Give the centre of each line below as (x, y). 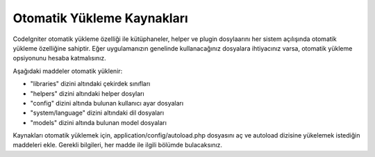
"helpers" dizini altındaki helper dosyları (87, 93)
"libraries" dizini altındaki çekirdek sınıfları (90, 84)
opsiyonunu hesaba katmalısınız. (60, 58)
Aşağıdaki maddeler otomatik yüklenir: (68, 71)
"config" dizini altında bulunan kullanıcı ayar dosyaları (107, 103)
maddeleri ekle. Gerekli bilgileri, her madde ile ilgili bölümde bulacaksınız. (117, 145)
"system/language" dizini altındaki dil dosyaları (97, 113)
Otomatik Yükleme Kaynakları (101, 18)
